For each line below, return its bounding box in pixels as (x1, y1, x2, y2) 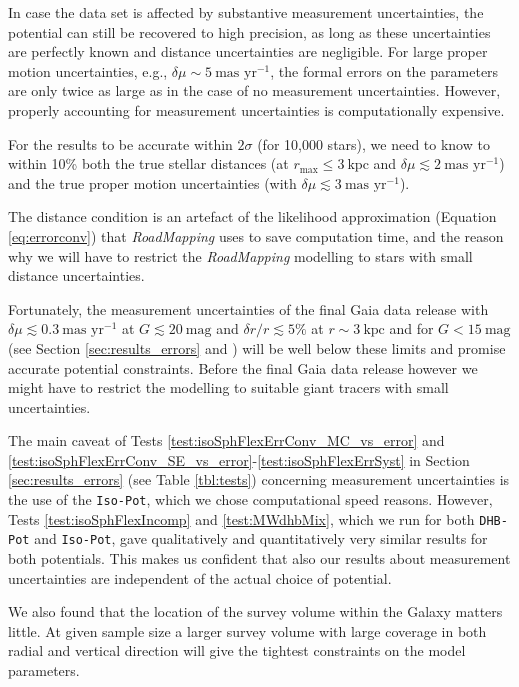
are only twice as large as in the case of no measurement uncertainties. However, (8, 80, 501, 101)
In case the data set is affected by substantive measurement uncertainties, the (8, 2, 484, 22)
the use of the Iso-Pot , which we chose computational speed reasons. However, (8, 489, 493, 510)
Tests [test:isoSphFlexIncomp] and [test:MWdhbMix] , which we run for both (8, 508, 475, 529)
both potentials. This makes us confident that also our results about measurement (8, 548, 511, 569)
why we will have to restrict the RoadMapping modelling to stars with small (8, 245, 473, 266)
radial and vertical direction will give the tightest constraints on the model (8, 640, 466, 661)
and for (389, 318, 434, 339)
